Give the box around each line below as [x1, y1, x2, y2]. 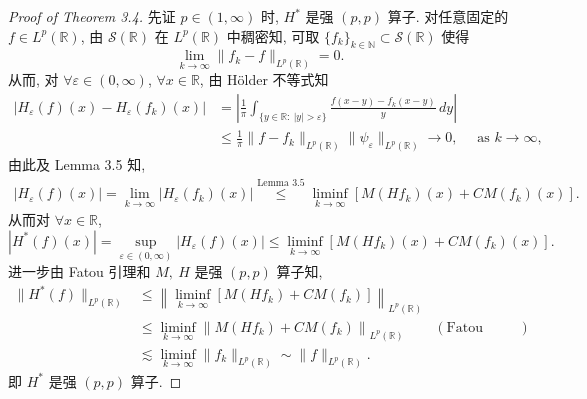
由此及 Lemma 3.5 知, [8, 154, 146, 175]
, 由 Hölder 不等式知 [199, 69, 329, 90]
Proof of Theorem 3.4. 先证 [8, 6, 176, 26]
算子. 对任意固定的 [387, 6, 509, 26]
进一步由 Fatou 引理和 [8, 261, 151, 282]
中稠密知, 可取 [226, 25, 320, 46]
